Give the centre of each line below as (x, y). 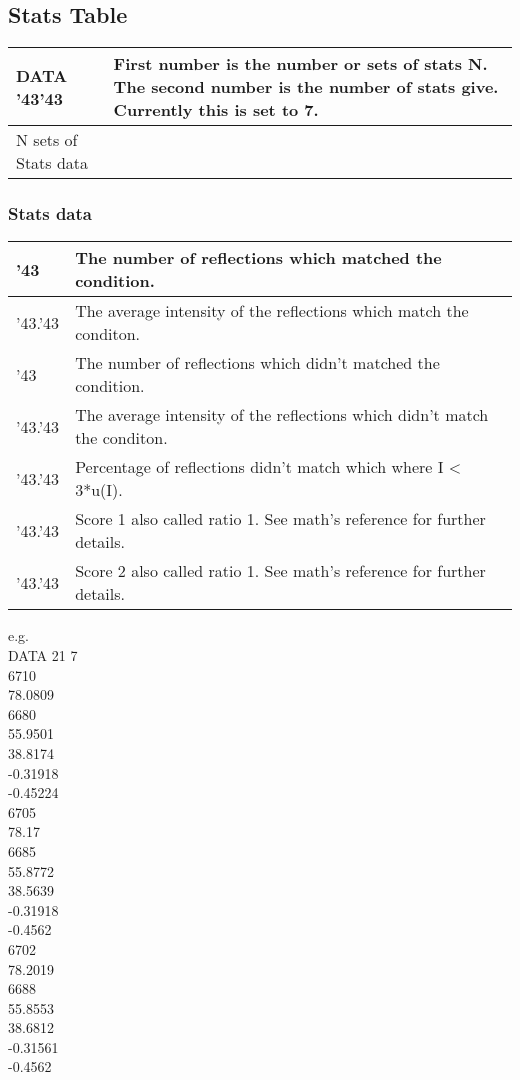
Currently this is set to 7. (216, 110)
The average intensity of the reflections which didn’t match (282, 415)
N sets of (47, 140)
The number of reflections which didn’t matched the (257, 363)
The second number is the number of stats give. (306, 87)
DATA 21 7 (43, 655)
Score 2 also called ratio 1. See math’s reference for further (280, 571)
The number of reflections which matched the (258, 258)
